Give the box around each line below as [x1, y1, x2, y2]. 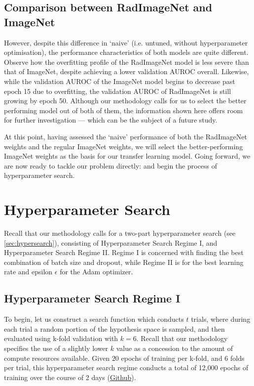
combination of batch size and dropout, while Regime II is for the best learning [4, 257, 244, 267]
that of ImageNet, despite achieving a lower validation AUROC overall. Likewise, [4, 66, 249, 77]
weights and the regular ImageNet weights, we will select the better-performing [4, 141, 243, 151]
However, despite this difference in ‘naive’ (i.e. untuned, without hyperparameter [4, 37, 248, 47]
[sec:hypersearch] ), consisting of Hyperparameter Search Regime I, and [4, 237, 218, 248]
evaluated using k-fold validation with [4, 333, 118, 343]
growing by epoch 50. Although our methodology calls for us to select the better [4, 95, 247, 106]
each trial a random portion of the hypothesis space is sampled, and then [4, 323, 225, 334]
